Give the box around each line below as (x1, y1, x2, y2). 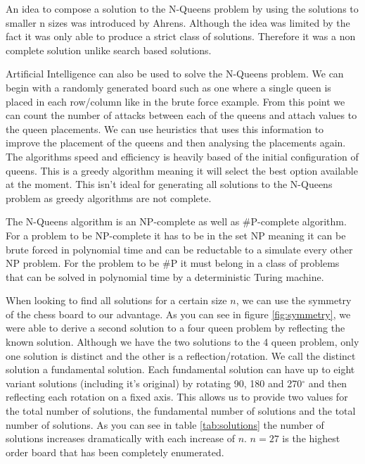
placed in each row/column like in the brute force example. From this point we (6, 94, 345, 108)
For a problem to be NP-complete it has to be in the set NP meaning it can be (6, 227, 346, 242)
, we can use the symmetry (236, 293, 352, 308)
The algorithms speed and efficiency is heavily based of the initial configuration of (6, 149, 359, 163)
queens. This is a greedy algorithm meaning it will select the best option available (6, 163, 358, 177)
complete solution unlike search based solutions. (6, 42, 212, 57)
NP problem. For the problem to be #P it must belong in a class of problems (6, 256, 340, 270)
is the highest (282, 431, 340, 446)
